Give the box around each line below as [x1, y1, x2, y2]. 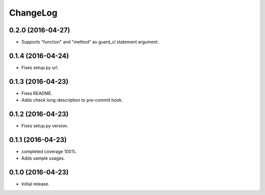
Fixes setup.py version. [21, 123, 69, 129]
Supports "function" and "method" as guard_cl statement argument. [21, 39, 159, 45]
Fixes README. [21, 90, 53, 96]
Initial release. [21, 181, 50, 187]
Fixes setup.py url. [21, 64, 59, 71]
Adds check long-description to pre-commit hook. [21, 97, 123, 103]
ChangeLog [9, 7, 57, 18]
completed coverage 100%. [21, 148, 77, 154]
